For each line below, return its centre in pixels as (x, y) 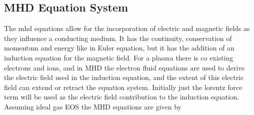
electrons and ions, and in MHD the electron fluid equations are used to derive (124, 67)
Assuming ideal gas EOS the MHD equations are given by (93, 106)
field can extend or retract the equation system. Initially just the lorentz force (123, 87)
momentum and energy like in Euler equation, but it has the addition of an (119, 48)
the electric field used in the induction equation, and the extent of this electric (124, 77)
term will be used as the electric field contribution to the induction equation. (122, 97)
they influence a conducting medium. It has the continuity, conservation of (118, 38)
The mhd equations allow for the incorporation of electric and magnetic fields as (127, 28)
